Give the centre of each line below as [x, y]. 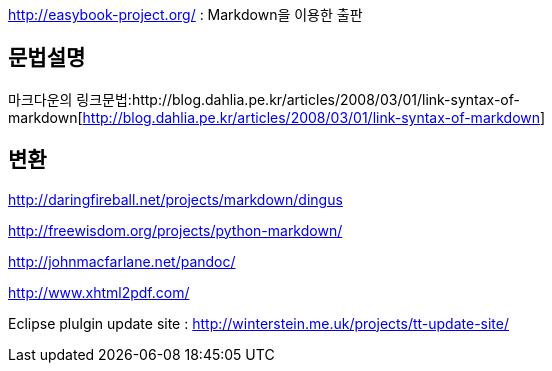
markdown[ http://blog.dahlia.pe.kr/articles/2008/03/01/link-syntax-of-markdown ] [277, 117]
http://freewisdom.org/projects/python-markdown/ [175, 230]
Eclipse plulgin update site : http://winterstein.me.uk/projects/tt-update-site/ [259, 323]
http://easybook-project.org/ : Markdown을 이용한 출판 [185, 14]
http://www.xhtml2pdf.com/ [99, 292]
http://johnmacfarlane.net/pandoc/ [122, 261]
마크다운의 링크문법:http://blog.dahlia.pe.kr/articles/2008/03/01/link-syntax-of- [264, 99]
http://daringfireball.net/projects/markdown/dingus [175, 199]
